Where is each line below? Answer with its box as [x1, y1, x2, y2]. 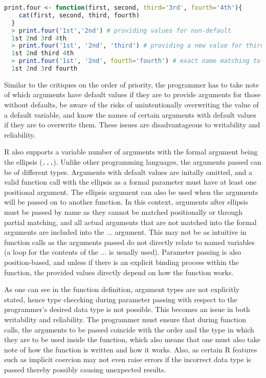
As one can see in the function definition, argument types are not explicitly [4, 284, 239, 295]
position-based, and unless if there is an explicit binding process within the [4, 257, 239, 268]
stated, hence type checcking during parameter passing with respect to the [4, 294, 237, 304]
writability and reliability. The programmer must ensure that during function [4, 314, 247, 324]
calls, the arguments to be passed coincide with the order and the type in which [4, 324, 254, 335]
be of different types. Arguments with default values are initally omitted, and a [4, 166, 252, 177]
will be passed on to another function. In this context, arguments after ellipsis [4, 196, 248, 207]
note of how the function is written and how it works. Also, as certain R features [4, 344, 257, 354]
